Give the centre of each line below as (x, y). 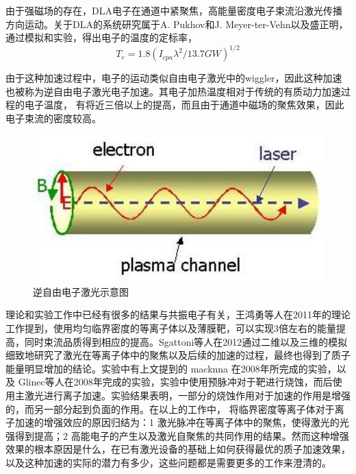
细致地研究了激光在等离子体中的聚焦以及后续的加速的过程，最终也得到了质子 (178, 355)
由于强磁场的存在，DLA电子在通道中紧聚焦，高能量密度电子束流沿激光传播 (174, 10)
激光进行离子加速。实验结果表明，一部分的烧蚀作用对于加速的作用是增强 (187, 395)
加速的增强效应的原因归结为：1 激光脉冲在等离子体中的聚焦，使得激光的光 (182, 422)
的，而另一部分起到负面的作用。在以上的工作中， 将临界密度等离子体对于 (170, 408)
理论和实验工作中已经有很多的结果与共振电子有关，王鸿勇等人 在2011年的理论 (178, 315)
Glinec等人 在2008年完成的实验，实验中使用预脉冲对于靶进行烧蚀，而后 (175, 382)
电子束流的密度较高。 (53, 118)
